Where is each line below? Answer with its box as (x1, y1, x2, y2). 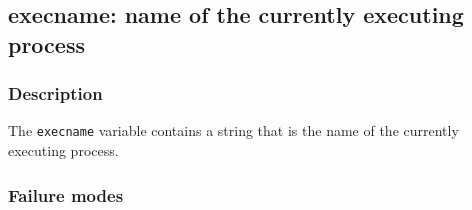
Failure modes (8, 182, 124, 207)
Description (8, 81, 103, 106)
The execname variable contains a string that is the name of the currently (8, 120, 459, 141)
